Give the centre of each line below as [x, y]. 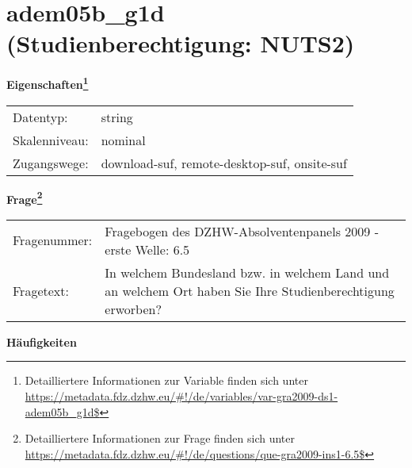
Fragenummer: [53, 240]
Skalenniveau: [51, 140]
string [117, 117]
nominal [123, 140]
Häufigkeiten [42, 341]
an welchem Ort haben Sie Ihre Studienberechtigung [250, 290]
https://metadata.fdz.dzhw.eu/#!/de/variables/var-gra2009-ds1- [181, 396]
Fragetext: [41, 290]
